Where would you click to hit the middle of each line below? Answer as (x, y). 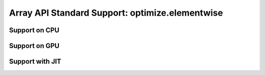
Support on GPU (34, 46)
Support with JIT (35, 62)
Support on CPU (34, 30)
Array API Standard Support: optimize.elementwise (116, 13)
